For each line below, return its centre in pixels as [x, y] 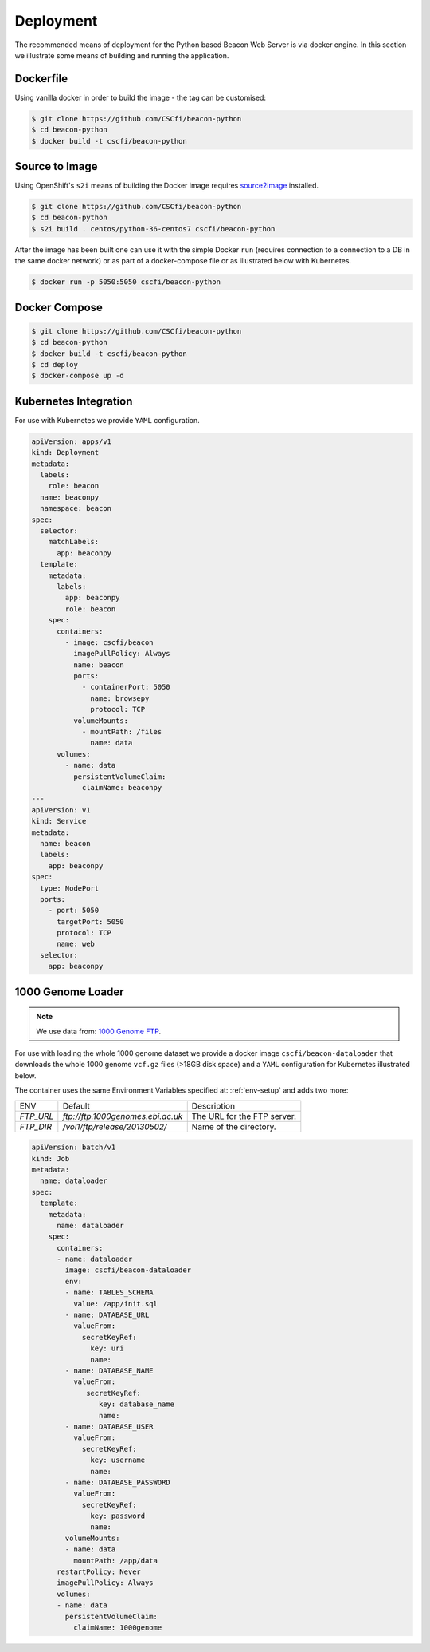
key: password [118, 1516]
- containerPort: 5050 [126, 687]
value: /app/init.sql [115, 1304]
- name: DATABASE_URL [107, 1315]
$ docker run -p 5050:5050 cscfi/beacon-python [126, 282]
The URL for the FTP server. [244, 1116]
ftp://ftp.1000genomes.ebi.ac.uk [123, 1116]
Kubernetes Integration [74, 401]
